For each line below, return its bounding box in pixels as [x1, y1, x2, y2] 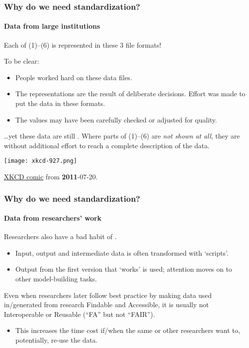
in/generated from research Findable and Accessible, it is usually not [4, 299, 209, 310]
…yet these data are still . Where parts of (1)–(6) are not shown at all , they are [4, 131, 240, 141]
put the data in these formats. [15, 98, 105, 108]
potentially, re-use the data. [15, 335, 98, 345]
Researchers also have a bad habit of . [4, 231, 117, 242]
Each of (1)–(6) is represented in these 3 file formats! [4, 39, 161, 50]
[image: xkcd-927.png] [4, 157, 77, 165]
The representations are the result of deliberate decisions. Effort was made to [15, 88, 246, 99]
